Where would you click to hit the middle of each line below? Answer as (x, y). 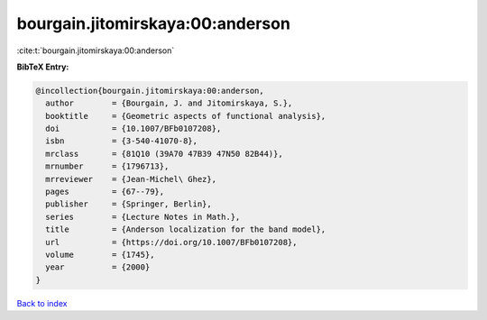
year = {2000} (98, 267)
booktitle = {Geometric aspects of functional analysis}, (186, 116)
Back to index (42, 303)
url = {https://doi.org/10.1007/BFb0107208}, (171, 242)
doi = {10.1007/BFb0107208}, (133, 129)
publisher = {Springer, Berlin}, (129, 204)
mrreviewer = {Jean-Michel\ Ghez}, (131, 179)
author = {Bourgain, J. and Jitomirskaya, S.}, (169, 103)
